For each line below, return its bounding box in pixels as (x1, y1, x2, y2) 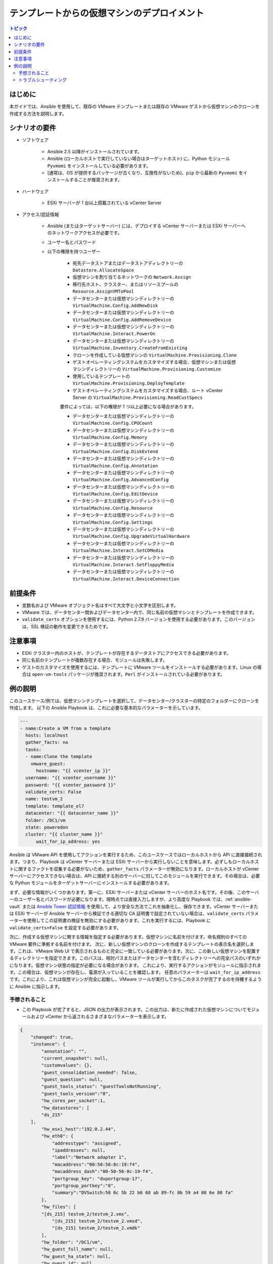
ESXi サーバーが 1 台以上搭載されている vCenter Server (47, 200, 162, 206)
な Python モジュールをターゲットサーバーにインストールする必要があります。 (9, 880, 172, 886)
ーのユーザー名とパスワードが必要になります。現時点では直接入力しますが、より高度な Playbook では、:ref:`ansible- (9, 896, 252, 902)
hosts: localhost (25, 732, 68, 738)
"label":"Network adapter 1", (52, 1154, 127, 1160)
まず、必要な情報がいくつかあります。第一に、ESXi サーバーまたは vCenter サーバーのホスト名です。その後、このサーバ (9, 889, 259, 895)
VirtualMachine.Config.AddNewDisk (72, 302, 158, 308)
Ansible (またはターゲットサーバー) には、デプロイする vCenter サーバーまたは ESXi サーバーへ (47, 223, 246, 229)
